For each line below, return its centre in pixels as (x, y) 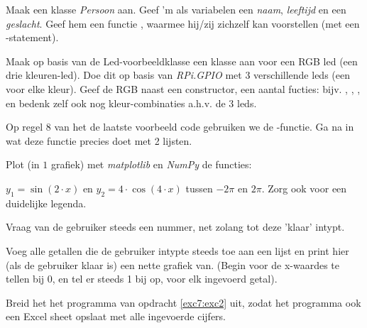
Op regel (24, 127)
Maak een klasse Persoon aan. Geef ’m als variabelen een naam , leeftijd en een (176, 9)
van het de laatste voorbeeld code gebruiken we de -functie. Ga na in (204, 127)
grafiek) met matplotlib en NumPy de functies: (151, 164)
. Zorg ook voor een (304, 188)
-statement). (32, 37)
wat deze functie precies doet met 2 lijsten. (99, 140)
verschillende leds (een (302, 75)
